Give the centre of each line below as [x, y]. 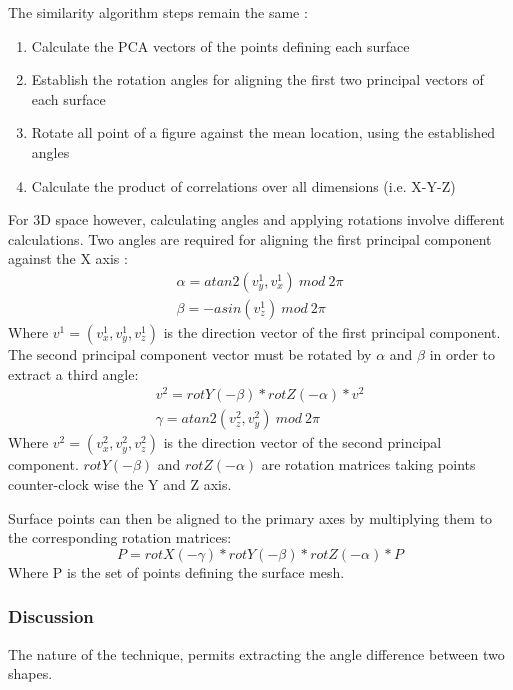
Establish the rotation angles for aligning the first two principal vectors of [257, 79]
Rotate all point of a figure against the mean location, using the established [263, 132]
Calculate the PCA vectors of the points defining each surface [220, 45]
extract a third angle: [73, 373]
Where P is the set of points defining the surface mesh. [176, 571]
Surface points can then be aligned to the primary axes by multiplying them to [250, 517]
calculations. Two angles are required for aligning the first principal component [250, 238]
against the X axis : [68, 258]
